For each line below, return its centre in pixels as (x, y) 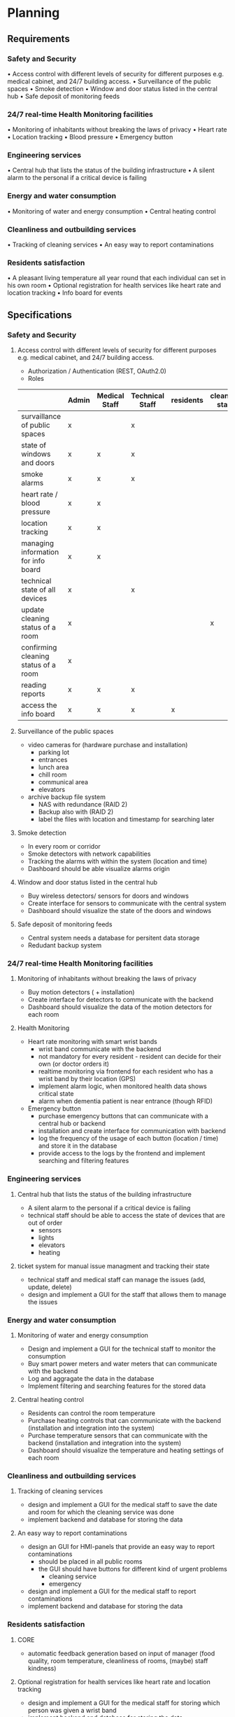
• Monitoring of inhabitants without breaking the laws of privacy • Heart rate (117, 130)
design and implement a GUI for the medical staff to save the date (123, 1505)
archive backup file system (67, 797)
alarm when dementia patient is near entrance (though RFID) (126, 1101)
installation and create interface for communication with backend (132, 1131)
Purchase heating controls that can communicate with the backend (124, 1420)
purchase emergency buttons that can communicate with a (123, 1116)
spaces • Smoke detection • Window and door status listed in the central (113, 88)
